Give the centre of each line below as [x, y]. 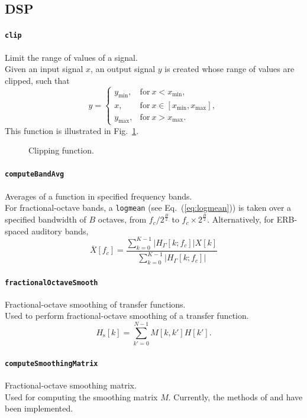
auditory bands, [60, 231]
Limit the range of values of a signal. [71, 57]
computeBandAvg [35, 174]
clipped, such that [37, 80]
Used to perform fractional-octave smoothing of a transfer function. [127, 316]
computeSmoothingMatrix [51, 363]
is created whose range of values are [230, 69]
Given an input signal [44, 69]
